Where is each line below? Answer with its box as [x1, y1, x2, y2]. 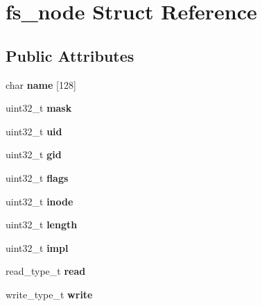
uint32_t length [6, 217, 78, 232]
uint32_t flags [6, 170, 69, 185]
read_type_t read [6, 264, 86, 278]
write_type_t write [6, 287, 93, 301]
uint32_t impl [6, 240, 69, 255]
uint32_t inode [6, 194, 73, 208]
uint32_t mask [6, 101, 72, 115]
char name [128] [6, 77, 76, 92]
